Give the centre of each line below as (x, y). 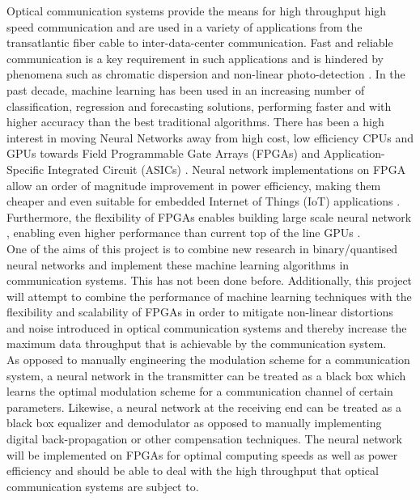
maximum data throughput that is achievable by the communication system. (197, 343)
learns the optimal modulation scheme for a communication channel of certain (200, 391)
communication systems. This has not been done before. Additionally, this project (210, 280)
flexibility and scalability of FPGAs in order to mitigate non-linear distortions (200, 312)
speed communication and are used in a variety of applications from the (185, 26)
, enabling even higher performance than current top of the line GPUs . (184, 233)
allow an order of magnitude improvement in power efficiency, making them (194, 185)
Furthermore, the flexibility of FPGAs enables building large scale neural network (209, 216)
